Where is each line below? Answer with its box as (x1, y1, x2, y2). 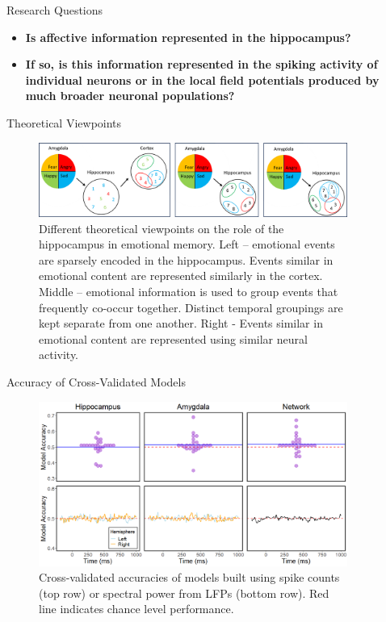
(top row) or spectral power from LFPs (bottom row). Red (39, 584, 329, 601)
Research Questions (6, 2, 103, 18)
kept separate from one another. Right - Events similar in (39, 315, 323, 332)
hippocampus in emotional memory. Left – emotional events (39, 236, 335, 253)
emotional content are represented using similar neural (39, 330, 308, 347)
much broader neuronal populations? (25, 87, 235, 104)
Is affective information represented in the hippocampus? (25, 28, 351, 45)
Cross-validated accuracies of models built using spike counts (39, 569, 340, 586)
